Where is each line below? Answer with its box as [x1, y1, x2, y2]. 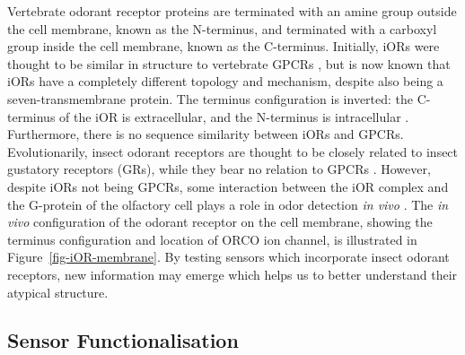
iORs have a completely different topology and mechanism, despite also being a [7, 72, 443, 91]
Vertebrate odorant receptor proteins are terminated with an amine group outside [7, 2, 457, 20]
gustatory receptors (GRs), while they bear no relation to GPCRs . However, [7, 160, 431, 178]
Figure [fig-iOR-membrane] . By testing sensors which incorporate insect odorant [7, 247, 450, 266]
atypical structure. [7, 282, 109, 301]
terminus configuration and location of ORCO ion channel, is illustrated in [7, 229, 417, 248]
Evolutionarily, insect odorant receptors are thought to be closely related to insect [7, 142, 459, 160]
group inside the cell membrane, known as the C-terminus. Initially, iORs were [7, 37, 440, 56]
